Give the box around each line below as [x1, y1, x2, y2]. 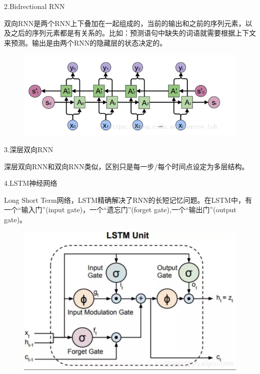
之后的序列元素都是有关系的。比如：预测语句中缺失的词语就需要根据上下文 [10, 28, 256, 38]
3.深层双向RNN [4, 144, 53, 154]
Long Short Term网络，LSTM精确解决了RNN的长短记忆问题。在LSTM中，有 [4, 194, 252, 205]
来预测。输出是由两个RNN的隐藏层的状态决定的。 [4, 37, 167, 48]
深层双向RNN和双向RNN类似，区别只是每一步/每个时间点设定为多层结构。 [4, 161, 249, 171]
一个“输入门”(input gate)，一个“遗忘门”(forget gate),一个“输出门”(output [4, 204, 236, 215]
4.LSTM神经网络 [4, 178, 57, 188]
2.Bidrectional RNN [4, 1, 65, 11]
